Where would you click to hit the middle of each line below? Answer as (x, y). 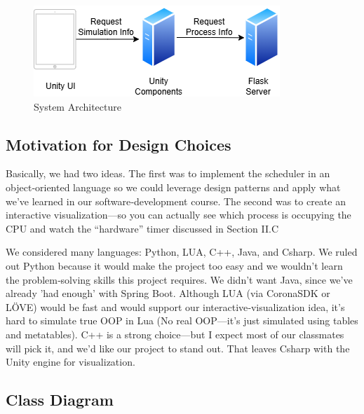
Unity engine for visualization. (70, 362)
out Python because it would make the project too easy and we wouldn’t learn (174, 265)
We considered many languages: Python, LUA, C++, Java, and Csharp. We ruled (182, 252)
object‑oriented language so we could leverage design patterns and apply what (173, 187)
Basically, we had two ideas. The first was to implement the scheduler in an (168, 173)
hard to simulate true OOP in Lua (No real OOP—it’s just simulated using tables (182, 320)
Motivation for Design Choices (119, 144)
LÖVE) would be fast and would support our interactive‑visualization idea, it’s (175, 306)
